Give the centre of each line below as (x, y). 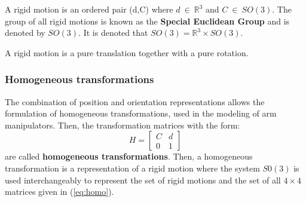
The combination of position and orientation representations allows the (135, 101)
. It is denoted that (113, 33)
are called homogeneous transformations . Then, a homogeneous (129, 156)
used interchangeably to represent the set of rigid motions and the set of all (143, 180)
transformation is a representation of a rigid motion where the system (132, 168)
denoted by (25, 33)
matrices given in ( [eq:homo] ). (59, 192)
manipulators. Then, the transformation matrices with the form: (123, 125)
